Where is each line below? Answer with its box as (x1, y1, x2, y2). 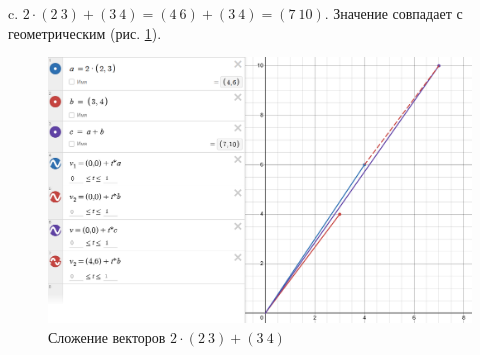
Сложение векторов (48, 327, 166, 348)
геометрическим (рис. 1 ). (8, 22, 162, 43)
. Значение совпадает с (324, 3, 463, 23)
